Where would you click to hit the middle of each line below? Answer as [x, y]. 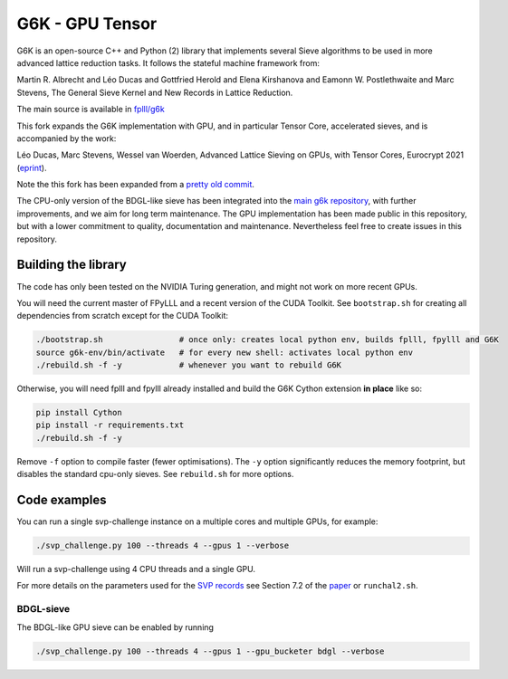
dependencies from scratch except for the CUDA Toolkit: [123, 316]
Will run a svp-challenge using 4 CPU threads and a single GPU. [136, 569]
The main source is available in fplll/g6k [91, 110]
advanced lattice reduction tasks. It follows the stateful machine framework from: [168, 62]
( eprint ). [32, 167]
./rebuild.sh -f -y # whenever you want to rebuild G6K [189, 365]
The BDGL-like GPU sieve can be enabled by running [115, 627]
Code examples [62, 500]
